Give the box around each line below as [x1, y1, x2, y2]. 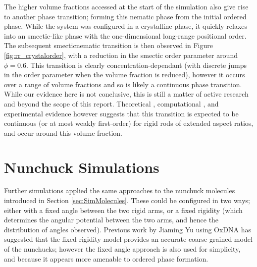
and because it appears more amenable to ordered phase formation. [4, 253, 208, 264]
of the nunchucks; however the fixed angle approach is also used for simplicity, [4, 244, 241, 254]
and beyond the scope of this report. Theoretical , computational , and [4, 98, 219, 108]
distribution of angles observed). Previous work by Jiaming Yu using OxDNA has [4, 224, 252, 234]
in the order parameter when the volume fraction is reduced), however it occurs [4, 69, 245, 80]
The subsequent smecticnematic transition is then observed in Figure [4, 40, 213, 51]
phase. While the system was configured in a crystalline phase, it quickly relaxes [4, 21, 248, 31]
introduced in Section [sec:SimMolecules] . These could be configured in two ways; [4, 195, 251, 206]
